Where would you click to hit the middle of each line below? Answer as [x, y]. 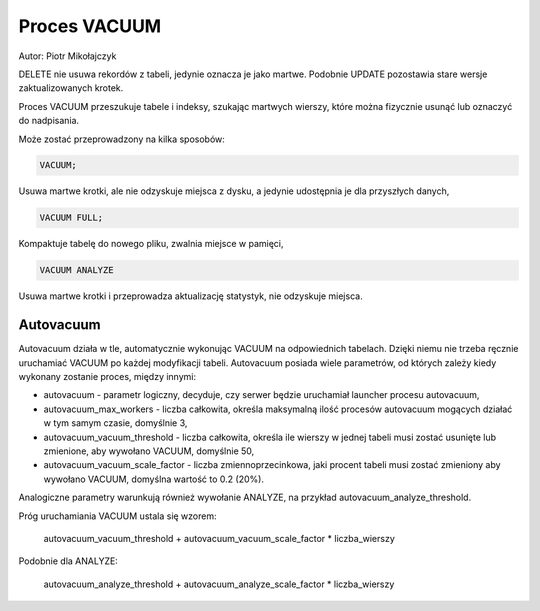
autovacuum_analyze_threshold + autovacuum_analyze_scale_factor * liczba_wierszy [219, 584]
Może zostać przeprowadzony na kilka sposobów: [121, 139]
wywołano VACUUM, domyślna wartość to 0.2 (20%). [154, 479]
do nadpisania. [49, 121]
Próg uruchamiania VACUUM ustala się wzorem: [117, 516]
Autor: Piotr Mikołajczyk [67, 56]
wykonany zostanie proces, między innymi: [107, 377]
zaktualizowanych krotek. [71, 88]
